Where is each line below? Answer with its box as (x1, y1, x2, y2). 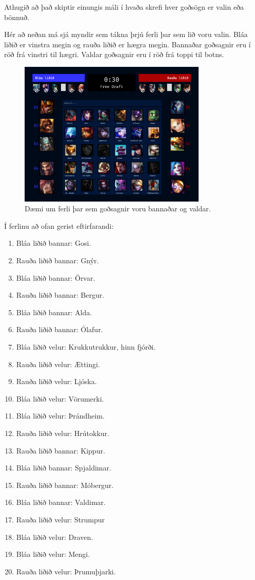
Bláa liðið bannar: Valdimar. (16, 497, 106, 507)
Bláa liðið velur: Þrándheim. (16, 410, 105, 421)
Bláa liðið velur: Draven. (16, 531, 93, 542)
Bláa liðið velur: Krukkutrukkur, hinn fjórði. (16, 341, 156, 352)
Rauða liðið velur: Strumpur (16, 514, 105, 524)
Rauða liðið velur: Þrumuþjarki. (16, 566, 116, 576)
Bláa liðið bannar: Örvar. (16, 272, 95, 283)
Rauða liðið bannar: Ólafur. (16, 324, 103, 335)
